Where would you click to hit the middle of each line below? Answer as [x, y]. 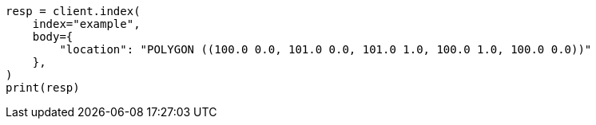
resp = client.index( [73, 11]
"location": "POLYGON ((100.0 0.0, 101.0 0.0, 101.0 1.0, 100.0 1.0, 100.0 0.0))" [326, 49]
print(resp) [43, 88]
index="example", [86, 24]
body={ [53, 37]
